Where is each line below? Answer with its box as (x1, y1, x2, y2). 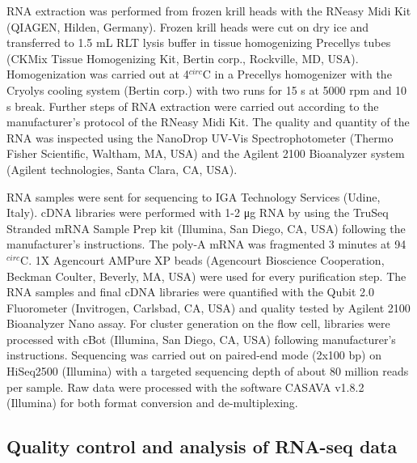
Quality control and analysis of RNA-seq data (6, 434, 398, 459)
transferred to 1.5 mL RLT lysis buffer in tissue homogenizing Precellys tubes (6, 34, 391, 51)
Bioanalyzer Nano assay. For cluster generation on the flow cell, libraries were (6, 315, 390, 332)
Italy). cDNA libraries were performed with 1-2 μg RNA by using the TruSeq (6, 204, 389, 221)
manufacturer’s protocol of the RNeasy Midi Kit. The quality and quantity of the (6, 113, 410, 130)
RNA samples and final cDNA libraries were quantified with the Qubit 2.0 (6, 283, 374, 300)
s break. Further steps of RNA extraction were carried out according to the (6, 97, 379, 114)
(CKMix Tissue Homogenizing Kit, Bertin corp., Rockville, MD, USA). (6, 49, 359, 66)
